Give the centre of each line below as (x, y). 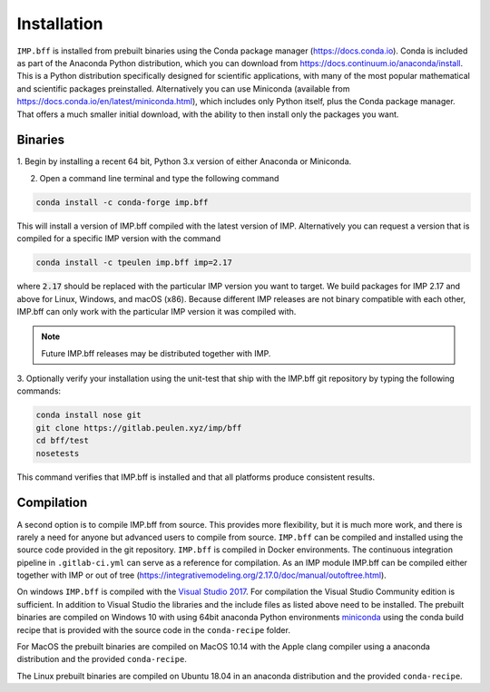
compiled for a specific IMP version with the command (119, 239)
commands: (39, 391)
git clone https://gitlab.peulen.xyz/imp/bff (139, 428)
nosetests (58, 453)
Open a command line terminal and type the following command (159, 178)
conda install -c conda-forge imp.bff (122, 202)
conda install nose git (89, 415)
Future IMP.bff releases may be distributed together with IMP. (156, 353)
